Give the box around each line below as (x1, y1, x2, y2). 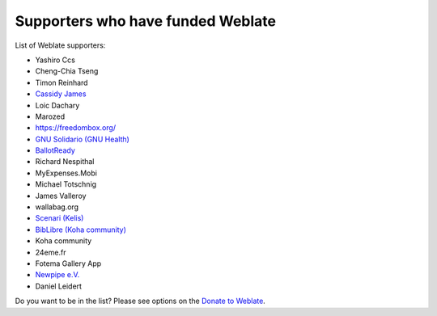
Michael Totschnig (35, 179, 97, 189)
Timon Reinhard (35, 78, 88, 87)
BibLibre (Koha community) (35, 225, 127, 234)
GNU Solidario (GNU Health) (35, 134, 129, 144)
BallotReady (35, 145, 76, 155)
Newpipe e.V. (35, 270, 80, 280)
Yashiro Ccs (35, 55, 76, 65)
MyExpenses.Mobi (35, 168, 97, 178)
